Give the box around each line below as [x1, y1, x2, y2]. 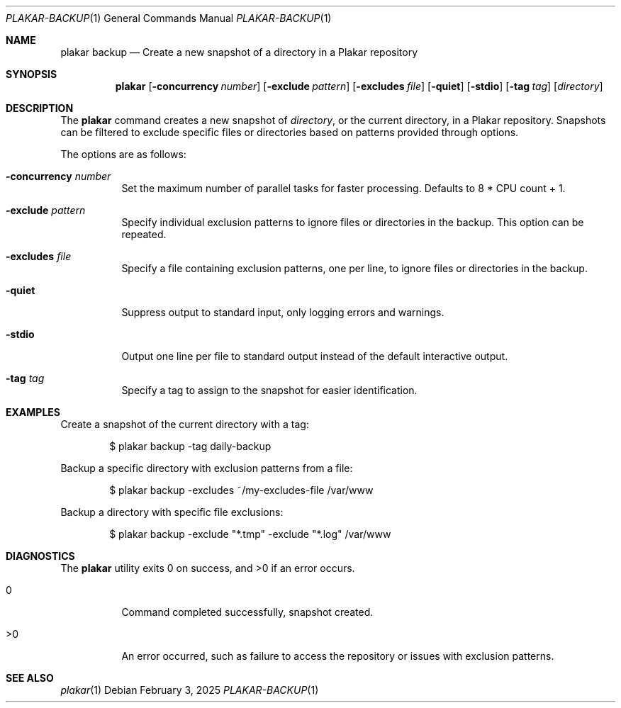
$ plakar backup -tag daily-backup [109, 440, 272, 452]
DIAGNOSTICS [6, 550, 75, 562]
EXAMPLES [6, 406, 60, 418]
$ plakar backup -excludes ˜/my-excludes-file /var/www [109, 484, 374, 496]
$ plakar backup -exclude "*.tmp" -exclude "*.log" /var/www [109, 528, 391, 540]
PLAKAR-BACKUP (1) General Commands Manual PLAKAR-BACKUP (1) [6, 12, 332, 24]
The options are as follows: [60, 148, 186, 160]
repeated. [121, 228, 167, 240]
